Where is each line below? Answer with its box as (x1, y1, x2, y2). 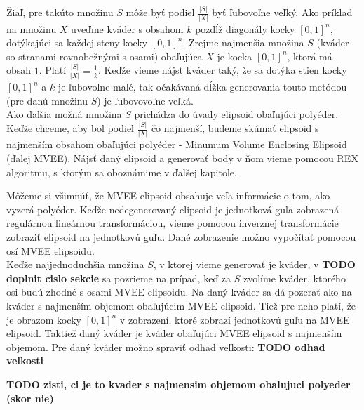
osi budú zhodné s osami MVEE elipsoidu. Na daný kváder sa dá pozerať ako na (6, 284, 352, 299)
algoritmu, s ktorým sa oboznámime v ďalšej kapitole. (6, 164, 237, 179)
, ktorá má (287, 48, 332, 63)
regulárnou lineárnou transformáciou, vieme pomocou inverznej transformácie (6, 216, 339, 230)
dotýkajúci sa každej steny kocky (6, 35, 148, 50)
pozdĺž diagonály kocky (195, 21, 295, 36)
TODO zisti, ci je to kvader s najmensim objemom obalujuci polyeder (6, 376, 351, 391)
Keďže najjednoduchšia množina (6, 257, 144, 272)
